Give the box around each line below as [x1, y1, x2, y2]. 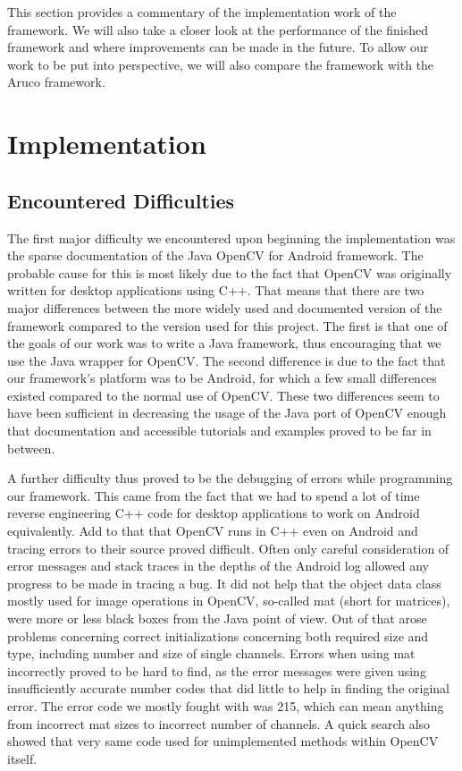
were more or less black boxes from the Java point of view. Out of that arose [7, 609, 427, 628]
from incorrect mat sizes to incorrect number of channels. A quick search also [7, 714, 431, 733]
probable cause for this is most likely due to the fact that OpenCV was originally [7, 263, 452, 282]
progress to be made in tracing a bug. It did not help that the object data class [7, 573, 441, 592]
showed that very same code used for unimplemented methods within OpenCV [7, 732, 439, 750]
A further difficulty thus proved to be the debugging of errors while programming [7, 469, 453, 487]
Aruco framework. [7, 72, 105, 91]
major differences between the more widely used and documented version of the [7, 298, 442, 317]
